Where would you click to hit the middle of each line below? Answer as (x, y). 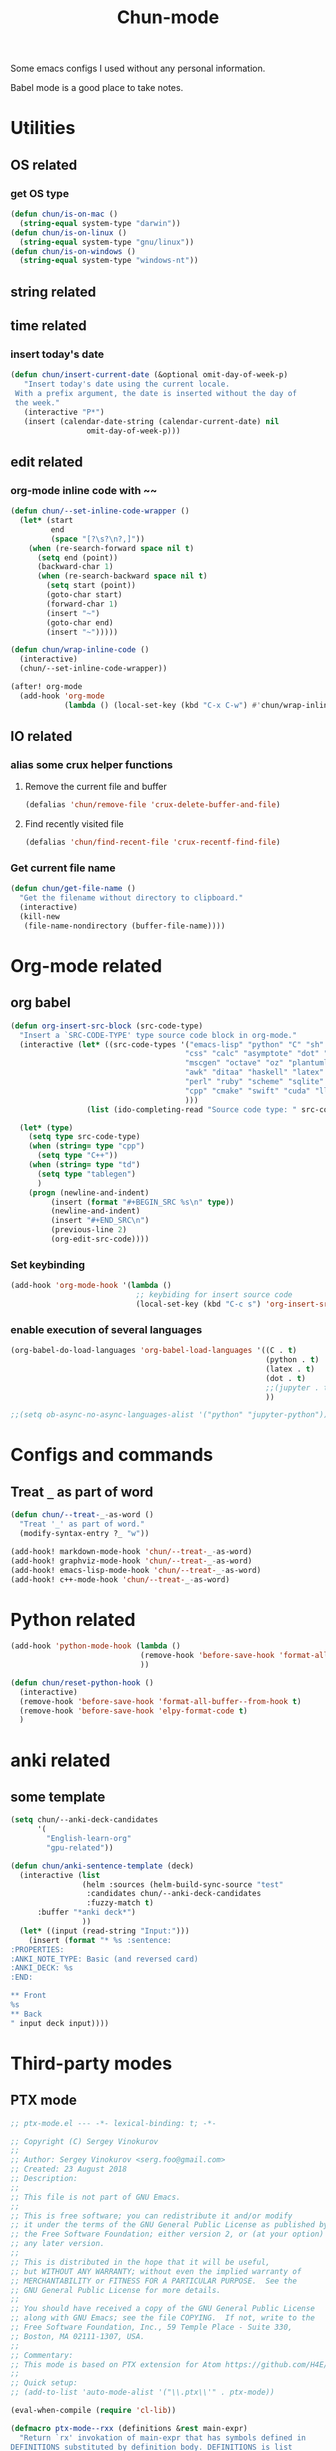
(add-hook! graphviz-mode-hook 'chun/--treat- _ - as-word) (131, 1561)
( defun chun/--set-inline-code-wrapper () (100, 511)
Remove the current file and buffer (95, 787)
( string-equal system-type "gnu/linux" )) (107, 242)
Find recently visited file (74, 824)
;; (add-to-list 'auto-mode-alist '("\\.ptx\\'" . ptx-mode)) (142, 2392)
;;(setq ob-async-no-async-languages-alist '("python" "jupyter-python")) (169, 1415)
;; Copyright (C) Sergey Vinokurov (84, 2141)
